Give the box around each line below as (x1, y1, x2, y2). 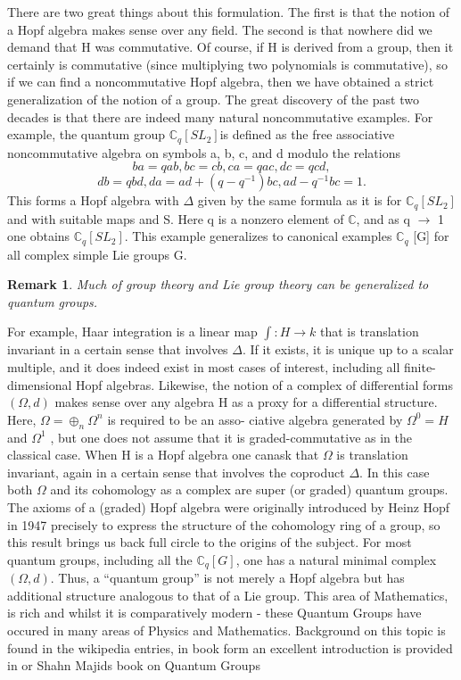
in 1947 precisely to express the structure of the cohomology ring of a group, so (7, 515, 440, 534)
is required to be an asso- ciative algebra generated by (107, 410, 403, 428)
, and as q (356, 209, 410, 228)
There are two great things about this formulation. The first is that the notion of (7, 3, 449, 21)
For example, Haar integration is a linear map (7, 322, 258, 341)
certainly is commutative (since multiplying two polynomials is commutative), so (7, 54, 448, 73)
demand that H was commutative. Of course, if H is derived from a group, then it (7, 37, 454, 56)
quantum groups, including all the (7, 550, 193, 568)
